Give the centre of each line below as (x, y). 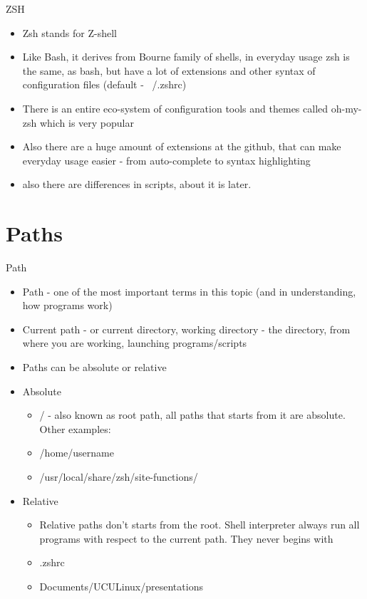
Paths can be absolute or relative (94, 367)
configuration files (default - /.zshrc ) (104, 84)
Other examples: (75, 428)
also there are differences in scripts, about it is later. (137, 184)
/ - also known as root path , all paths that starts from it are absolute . (192, 415)
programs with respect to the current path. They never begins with (186, 538)
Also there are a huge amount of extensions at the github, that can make (182, 146)
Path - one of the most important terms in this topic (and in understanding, (189, 291)
